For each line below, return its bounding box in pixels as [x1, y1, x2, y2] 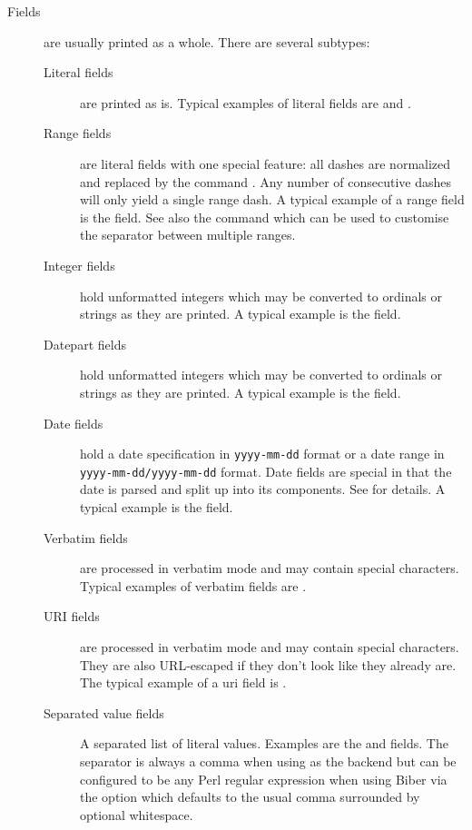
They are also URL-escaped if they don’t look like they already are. [80, 655, 457, 674]
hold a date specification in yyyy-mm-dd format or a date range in [80, 444, 445, 463]
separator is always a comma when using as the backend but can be [80, 751, 457, 770]
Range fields [44, 124, 112, 143]
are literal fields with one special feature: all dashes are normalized [80, 153, 451, 173]
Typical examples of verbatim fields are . [80, 576, 307, 595]
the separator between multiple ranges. [80, 225, 296, 244]
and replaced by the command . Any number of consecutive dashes [80, 172, 452, 191]
